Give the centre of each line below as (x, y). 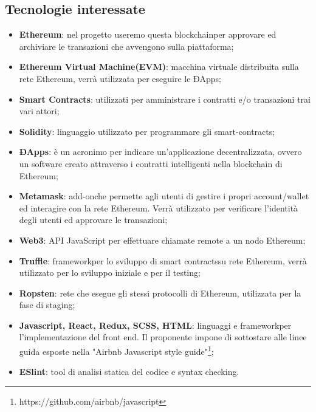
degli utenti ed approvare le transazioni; (93, 220)
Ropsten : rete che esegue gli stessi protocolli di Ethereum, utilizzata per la (160, 293)
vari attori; (39, 111)
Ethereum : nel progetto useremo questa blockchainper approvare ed (148, 34)
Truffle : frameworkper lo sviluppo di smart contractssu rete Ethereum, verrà (163, 260)
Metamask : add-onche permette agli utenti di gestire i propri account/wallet (164, 196)
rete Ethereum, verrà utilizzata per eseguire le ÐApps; (120, 78)
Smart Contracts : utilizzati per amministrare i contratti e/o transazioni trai (165, 99)
